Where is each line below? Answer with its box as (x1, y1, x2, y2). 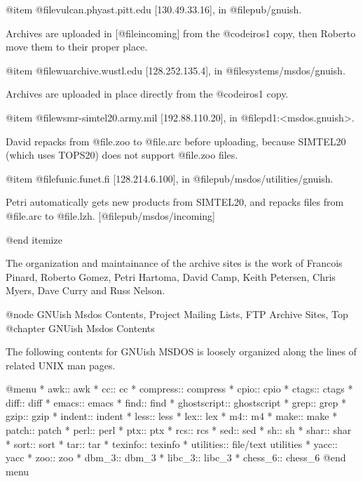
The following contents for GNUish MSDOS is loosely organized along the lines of (6, 344, 357, 359)
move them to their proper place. (6, 39, 148, 54)
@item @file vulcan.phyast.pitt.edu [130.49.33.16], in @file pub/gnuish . (6, 2, 302, 16)
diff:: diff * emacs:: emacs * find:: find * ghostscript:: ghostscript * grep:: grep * (6, 395, 346, 409)
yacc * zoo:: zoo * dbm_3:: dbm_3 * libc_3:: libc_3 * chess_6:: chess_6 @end (6, 450, 346, 465)
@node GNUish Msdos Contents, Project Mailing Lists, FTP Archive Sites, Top (6, 306, 348, 321)
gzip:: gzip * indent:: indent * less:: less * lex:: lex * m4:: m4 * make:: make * (6, 409, 338, 423)
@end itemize (6, 232, 62, 246)
